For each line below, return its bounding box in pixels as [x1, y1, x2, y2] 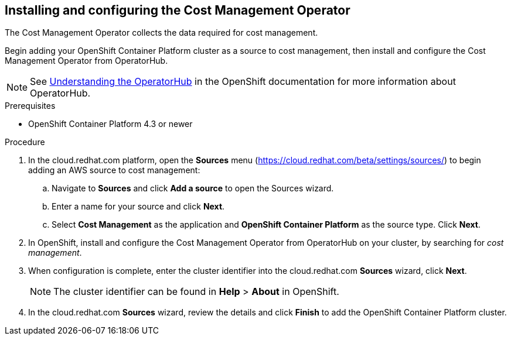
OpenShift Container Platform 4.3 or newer [28, 119, 193, 129]
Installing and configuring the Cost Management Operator [5, 3, 350, 18]
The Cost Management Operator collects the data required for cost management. [5, 28, 318, 38]
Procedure [5, 137, 45, 147]
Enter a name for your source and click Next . [52, 201, 225, 212]
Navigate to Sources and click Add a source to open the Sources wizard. [52, 183, 334, 194]
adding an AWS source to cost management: [28, 165, 200, 176]
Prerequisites [5, 101, 56, 111]
